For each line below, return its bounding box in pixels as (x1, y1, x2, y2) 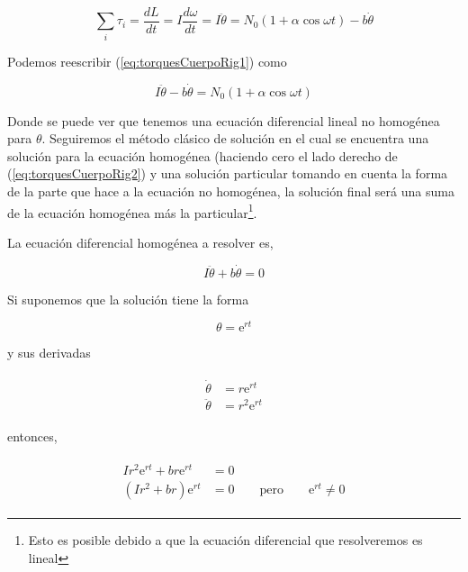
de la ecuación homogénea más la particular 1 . (7, 200, 257, 222)
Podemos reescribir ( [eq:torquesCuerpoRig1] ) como (7, 51, 287, 70)
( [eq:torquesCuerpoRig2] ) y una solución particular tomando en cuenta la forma (7, 164, 448, 183)
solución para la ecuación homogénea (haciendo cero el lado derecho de (7, 146, 398, 165)
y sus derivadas (7, 343, 91, 362)
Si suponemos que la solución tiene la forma (7, 289, 249, 308)
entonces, (7, 427, 58, 446)
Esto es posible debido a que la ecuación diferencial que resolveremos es (28, 531, 423, 549)
